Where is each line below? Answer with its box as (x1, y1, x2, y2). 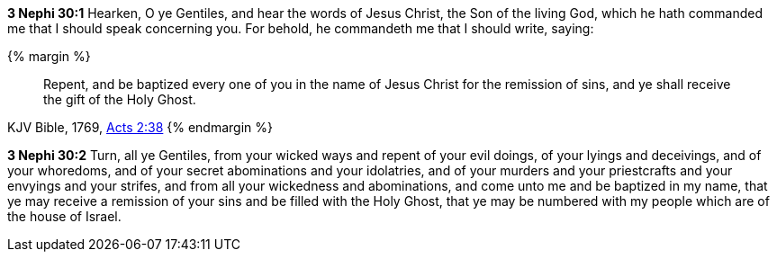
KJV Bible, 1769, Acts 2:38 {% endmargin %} (7, 120, 274, 135)
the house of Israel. (7, 209, 122, 224)
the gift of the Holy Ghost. (43, 92, 196, 107)
